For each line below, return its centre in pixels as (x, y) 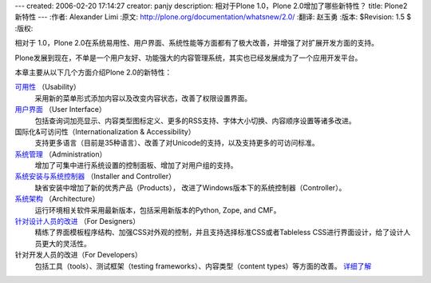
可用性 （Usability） (48, 87)
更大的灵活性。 (66, 243)
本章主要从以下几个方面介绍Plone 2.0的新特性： (93, 72)
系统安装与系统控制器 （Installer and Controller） (95, 177)
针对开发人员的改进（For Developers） (79, 255)
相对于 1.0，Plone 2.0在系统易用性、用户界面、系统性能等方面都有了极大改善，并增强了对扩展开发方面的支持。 (197, 43)
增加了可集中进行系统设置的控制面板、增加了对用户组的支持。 (136, 165)
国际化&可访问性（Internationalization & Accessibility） (105, 131)
